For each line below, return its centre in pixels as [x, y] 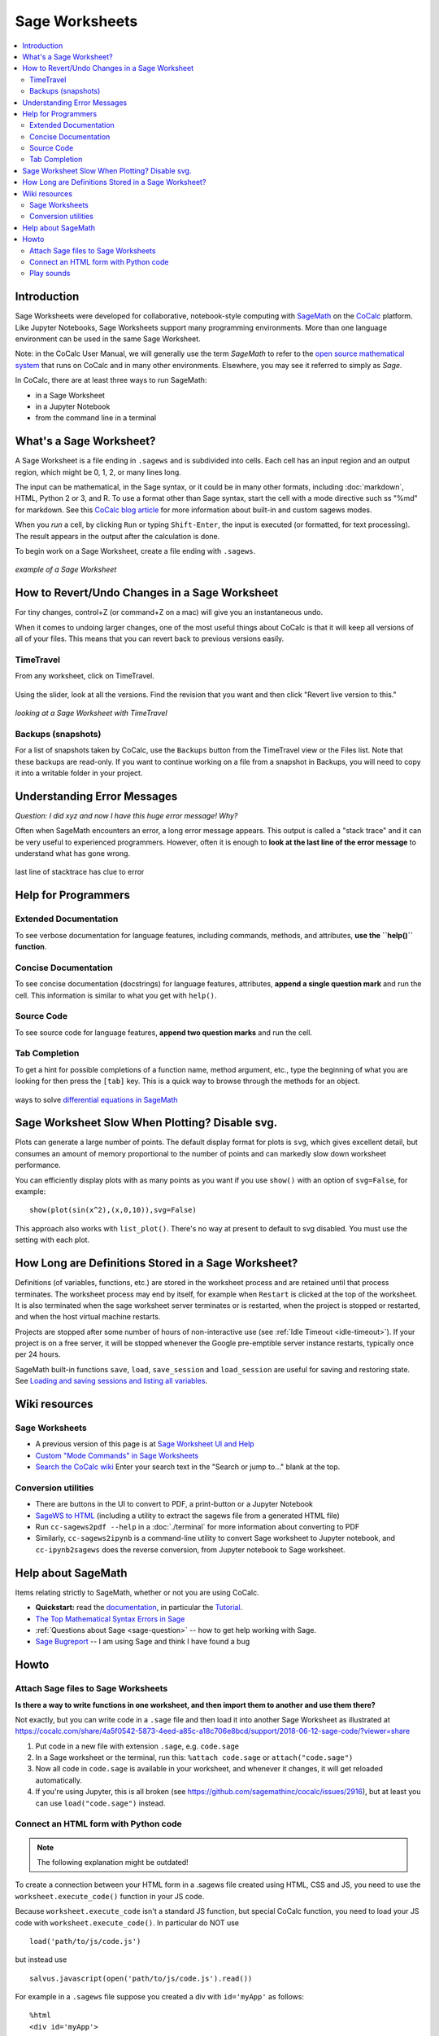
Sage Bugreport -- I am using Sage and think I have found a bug [143, 1642]
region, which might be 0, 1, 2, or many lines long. [98, 472]
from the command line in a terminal [96, 418]
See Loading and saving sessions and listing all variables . [111, 1381]
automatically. [59, 1780]
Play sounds [50, 274]
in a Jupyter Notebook [73, 406]
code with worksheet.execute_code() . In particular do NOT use [127, 1923]
